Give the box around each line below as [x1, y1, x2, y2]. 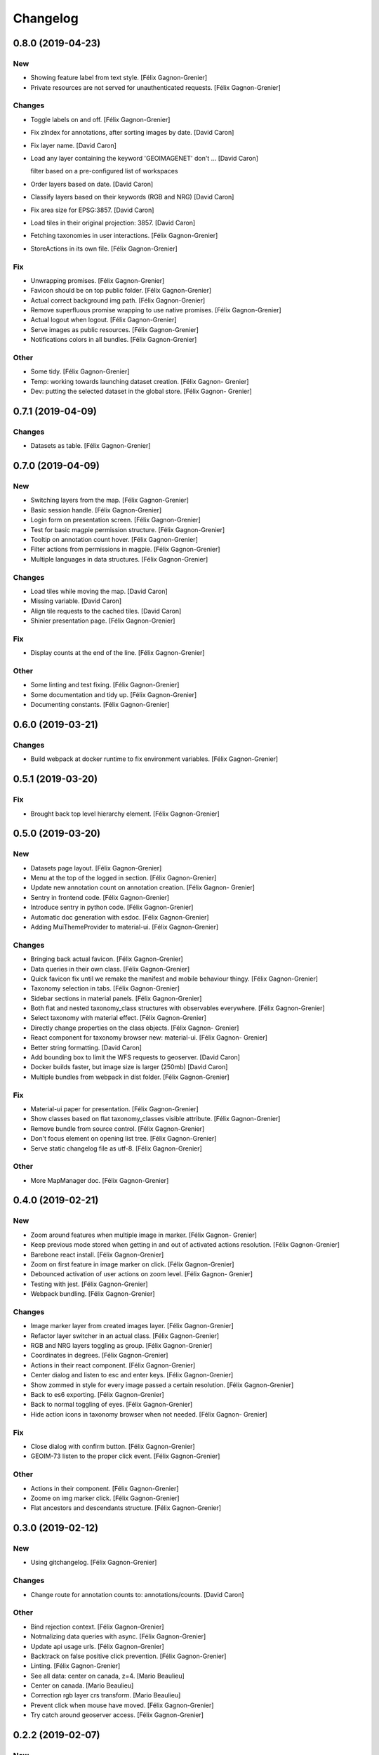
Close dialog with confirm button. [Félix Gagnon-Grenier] [30, 1442, 196, 1450]
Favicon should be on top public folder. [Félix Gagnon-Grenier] [30, 286, 212, 295]
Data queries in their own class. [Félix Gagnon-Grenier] [30, 965, 190, 973]
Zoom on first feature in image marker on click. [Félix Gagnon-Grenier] [30, 1260, 234, 1269]
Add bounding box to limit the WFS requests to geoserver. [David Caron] [30, 1053, 240, 1061]
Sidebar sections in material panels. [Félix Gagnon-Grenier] [30, 994, 202, 1002]
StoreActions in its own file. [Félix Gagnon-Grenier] [30, 244, 178, 253]
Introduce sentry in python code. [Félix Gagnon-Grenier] [30, 903, 194, 912]
